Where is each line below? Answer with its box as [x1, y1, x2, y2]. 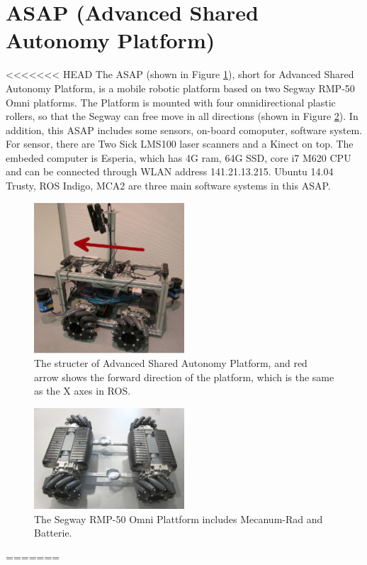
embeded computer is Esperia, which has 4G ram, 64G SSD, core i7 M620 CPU [6, 150, 351, 165]
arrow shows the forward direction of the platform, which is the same [34, 369, 334, 384]
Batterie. [34, 525, 72, 540]
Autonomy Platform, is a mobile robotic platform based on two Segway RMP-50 [6, 80, 355, 95]
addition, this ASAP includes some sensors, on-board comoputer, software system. [6, 122, 363, 137]
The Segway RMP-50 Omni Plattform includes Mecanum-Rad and [34, 511, 323, 526]
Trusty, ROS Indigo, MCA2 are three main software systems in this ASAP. [6, 178, 331, 193]
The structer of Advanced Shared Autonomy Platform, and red [34, 356, 307, 371]
